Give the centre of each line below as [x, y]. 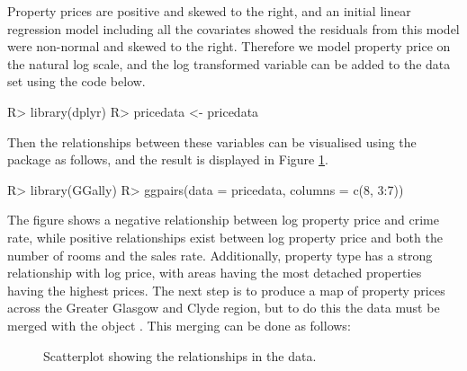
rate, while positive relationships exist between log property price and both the [225, 237]
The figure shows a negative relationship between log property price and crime [223, 220]
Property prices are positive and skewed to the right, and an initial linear [209, 11]
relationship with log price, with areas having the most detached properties [215, 273]
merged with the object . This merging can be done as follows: [179, 325]
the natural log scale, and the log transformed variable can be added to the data [229, 63]
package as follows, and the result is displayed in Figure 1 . [168, 159]
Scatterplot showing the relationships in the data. [180, 355]
